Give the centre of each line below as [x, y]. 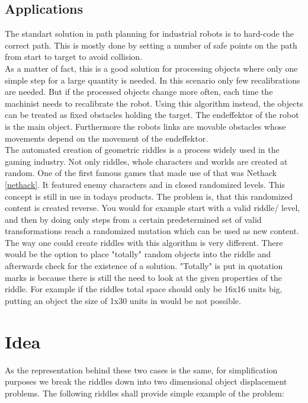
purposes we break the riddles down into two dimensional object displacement [146, 381]
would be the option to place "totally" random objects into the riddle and [138, 254]
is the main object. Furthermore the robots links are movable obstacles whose [145, 126]
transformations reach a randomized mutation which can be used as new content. [152, 231]
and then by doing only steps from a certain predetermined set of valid [133, 219]
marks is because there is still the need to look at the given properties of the [144, 277]
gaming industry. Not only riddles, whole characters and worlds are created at [146, 161]
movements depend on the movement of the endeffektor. [107, 138]
